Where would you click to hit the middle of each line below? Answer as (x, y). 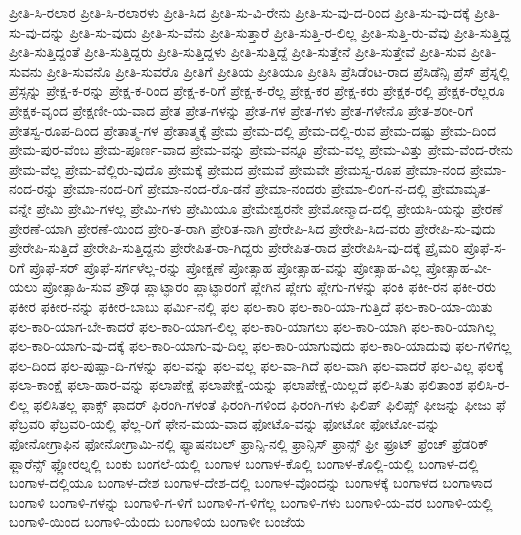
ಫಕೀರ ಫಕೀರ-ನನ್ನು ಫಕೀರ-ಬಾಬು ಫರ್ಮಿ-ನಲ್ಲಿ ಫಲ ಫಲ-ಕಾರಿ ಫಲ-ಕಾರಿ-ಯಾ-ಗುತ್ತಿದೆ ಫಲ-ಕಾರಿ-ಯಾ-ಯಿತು (251, 305)
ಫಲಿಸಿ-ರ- (488, 384)
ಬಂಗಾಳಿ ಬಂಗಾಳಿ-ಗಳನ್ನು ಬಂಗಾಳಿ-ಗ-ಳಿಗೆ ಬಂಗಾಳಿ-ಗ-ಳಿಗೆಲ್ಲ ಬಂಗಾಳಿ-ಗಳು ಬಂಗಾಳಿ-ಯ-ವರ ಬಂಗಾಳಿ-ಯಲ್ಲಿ (251, 501)
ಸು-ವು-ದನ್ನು (37, 31)
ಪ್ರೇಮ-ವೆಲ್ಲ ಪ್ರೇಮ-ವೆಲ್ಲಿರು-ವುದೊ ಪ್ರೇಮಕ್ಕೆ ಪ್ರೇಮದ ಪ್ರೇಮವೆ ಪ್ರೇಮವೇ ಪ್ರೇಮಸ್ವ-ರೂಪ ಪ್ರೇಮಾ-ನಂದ (237, 168)
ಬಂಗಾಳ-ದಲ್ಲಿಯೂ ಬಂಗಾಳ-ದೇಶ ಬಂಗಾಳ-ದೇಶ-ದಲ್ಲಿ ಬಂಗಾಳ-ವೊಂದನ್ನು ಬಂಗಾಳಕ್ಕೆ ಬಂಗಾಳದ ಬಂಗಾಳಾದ (251, 482)
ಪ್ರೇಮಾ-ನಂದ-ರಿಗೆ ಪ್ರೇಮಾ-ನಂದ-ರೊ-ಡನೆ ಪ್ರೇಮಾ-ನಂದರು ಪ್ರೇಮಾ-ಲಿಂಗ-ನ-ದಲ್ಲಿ (245, 188)
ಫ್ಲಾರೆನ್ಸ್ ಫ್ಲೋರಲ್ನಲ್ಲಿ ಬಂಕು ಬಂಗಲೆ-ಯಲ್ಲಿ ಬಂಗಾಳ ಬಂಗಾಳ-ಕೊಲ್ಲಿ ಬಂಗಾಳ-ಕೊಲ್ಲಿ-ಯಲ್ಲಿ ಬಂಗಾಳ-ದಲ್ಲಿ (244, 462)
